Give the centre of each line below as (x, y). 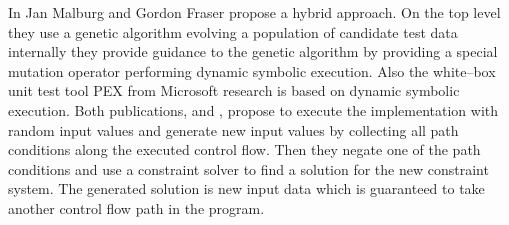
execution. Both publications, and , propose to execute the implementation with (253, 109)
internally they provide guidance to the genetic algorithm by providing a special (253, 51)
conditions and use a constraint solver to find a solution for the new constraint (248, 168)
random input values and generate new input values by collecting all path (233, 129)
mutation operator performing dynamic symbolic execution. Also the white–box (252, 70)
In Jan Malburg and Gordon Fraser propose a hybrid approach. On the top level (254, 12)
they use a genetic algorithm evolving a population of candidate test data (233, 31)
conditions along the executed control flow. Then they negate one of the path (244, 149)
